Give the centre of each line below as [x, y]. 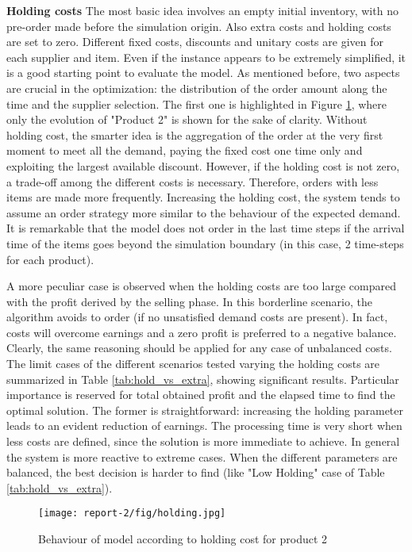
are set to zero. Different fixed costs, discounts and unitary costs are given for [195, 42]
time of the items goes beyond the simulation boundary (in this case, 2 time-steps [205, 243]
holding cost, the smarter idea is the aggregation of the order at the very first [195, 134]
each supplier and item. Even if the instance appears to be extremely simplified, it [206, 57]
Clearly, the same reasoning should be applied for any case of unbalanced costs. [199, 348]
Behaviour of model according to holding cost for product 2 [183, 539]
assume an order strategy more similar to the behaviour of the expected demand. [204, 212]
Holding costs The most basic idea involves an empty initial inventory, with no [202, 10]
